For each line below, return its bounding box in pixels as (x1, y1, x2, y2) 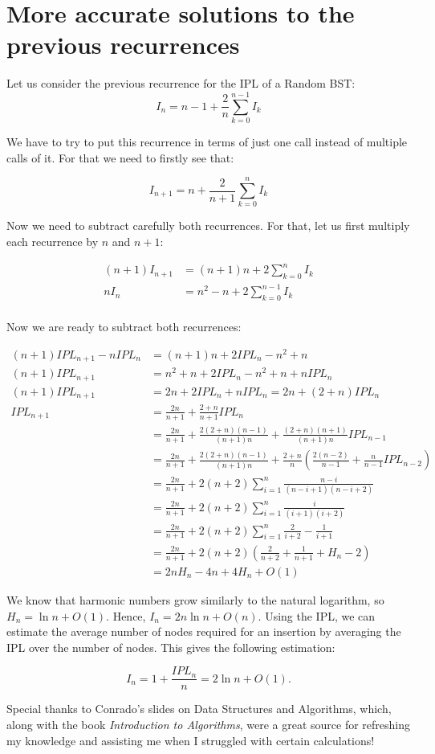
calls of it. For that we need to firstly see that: (6, 149, 234, 166)
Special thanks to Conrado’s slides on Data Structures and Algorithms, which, (6, 700, 392, 717)
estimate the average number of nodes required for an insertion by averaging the (6, 623, 401, 640)
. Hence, (106, 607, 146, 624)
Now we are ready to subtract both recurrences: (6, 318, 242, 335)
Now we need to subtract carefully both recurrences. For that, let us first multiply (6, 217, 410, 234)
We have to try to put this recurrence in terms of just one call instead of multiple (6, 133, 408, 150)
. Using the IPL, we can (258, 607, 376, 624)
